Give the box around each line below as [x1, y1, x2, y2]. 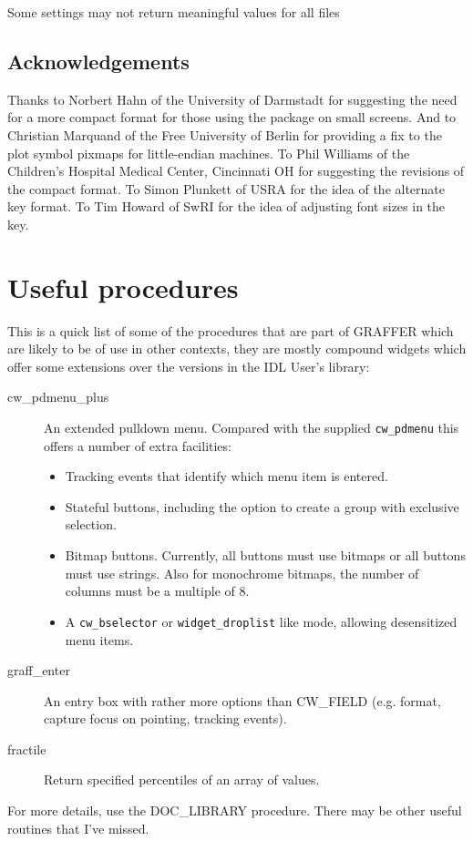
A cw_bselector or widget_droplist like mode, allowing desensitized [65, 611, 458, 631]
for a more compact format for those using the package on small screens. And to [7, 108, 457, 127]
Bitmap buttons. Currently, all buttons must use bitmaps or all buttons [65, 546, 466, 565]
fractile [7, 739, 46, 758]
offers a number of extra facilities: [44, 436, 231, 455]
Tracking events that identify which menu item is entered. [65, 467, 388, 486]
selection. [65, 515, 117, 534]
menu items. [65, 630, 134, 649]
